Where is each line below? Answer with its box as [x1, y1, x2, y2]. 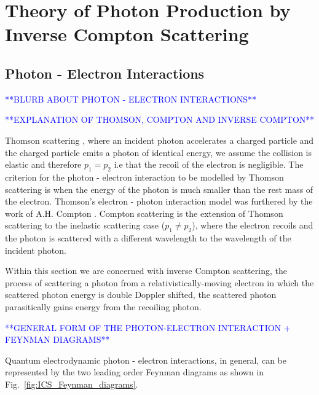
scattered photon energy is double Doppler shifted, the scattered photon [5, 288, 277, 301]
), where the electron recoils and [192, 219, 313, 232]
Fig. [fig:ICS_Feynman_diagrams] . [5, 378, 138, 391]
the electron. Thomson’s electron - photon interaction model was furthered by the [5, 195, 313, 208]
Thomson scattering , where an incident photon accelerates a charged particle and [5, 133, 314, 146]
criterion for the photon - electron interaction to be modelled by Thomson [5, 170, 284, 183]
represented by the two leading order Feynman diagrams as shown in [5, 366, 264, 378]
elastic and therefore [5, 158, 82, 171]
